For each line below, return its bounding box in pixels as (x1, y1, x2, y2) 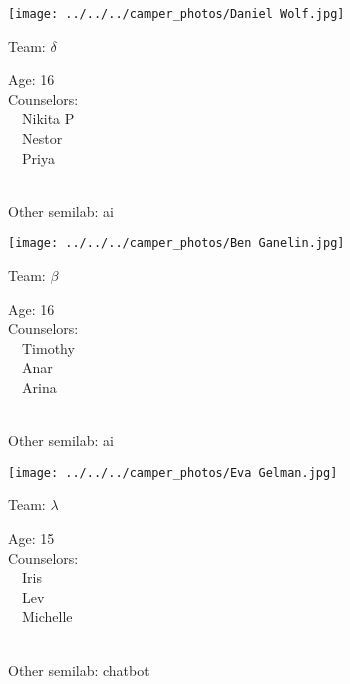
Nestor (21, 128, 63, 149)
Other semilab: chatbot (8, 659, 150, 680)
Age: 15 (8, 528, 55, 549)
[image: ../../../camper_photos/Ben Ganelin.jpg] (8, 236, 345, 251)
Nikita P (21, 108, 75, 129)
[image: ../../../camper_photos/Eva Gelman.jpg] (8, 465, 338, 480)
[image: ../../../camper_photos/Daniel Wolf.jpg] (8, 7, 345, 21)
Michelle (21, 606, 73, 627)
